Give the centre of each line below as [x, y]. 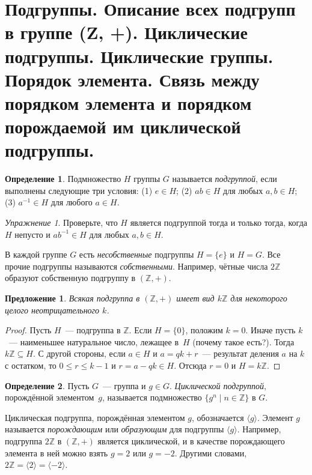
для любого [72, 202]
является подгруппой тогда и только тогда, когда [219, 222]
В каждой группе [36, 254]
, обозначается [218, 417]
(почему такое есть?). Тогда [243, 341]
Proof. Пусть [28, 330]
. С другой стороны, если [79, 353]
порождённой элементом [50, 397]
